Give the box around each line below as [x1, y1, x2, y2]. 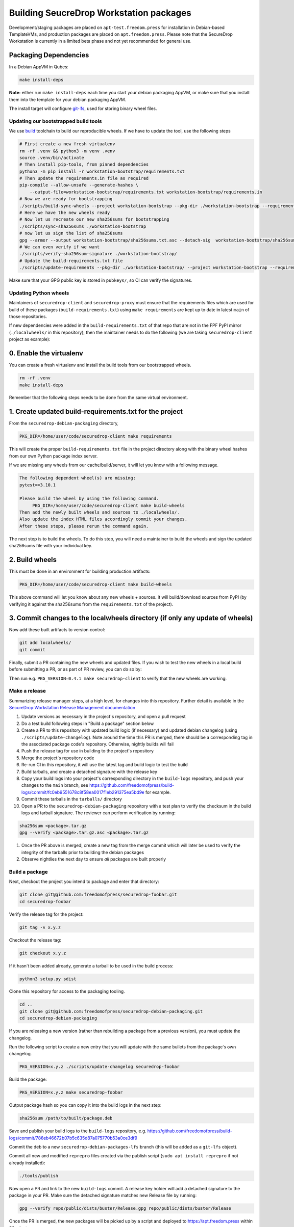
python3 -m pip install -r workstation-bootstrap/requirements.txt [19, 168, 185, 174]
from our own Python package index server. [9, 453, 98, 459]
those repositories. [9, 314, 47, 320]
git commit [19, 647, 46, 652]
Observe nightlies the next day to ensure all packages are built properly [21, 856, 166, 862]
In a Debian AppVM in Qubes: [9, 64, 69, 70]
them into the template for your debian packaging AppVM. [9, 96, 126, 103]
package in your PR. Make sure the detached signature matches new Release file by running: [9, 1193, 197, 1199]
